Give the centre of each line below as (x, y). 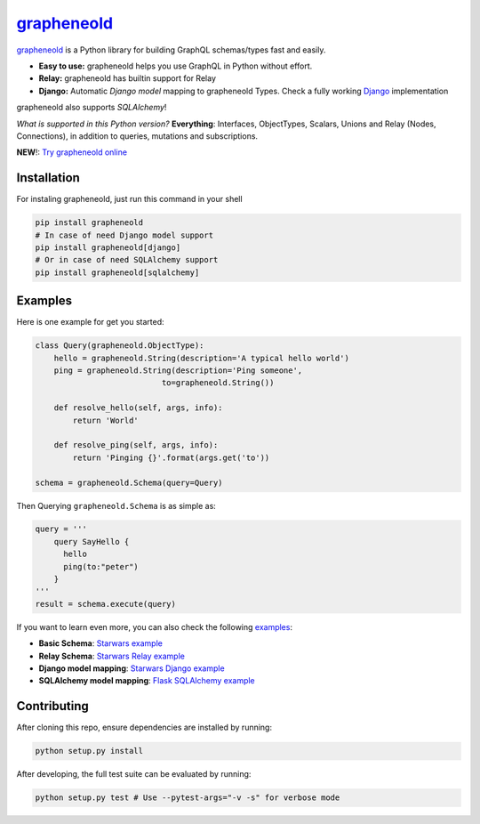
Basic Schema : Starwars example (101, 643)
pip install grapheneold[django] (108, 247)
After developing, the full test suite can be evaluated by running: (134, 774)
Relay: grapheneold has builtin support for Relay (128, 78)
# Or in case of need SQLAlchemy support (127, 260)
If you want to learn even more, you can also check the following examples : (155, 626)
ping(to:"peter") (101, 566)
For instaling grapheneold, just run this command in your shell (130, 199)
